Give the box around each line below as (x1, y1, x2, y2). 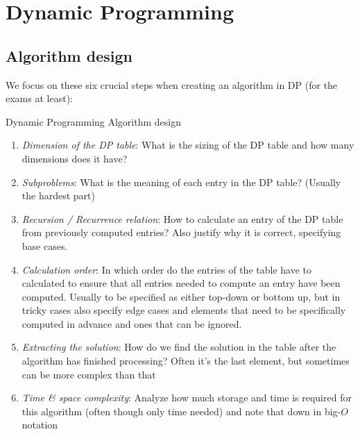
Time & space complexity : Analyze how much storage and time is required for (22, 390, 352, 405)
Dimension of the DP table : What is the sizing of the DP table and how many (22, 137, 354, 152)
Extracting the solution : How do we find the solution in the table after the (22, 340, 336, 354)
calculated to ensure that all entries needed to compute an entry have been (22, 276, 341, 290)
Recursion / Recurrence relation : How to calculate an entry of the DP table (22, 211, 343, 226)
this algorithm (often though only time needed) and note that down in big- (22, 403, 341, 418)
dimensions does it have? (22, 151, 128, 165)
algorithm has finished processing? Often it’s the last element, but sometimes (22, 353, 350, 368)
